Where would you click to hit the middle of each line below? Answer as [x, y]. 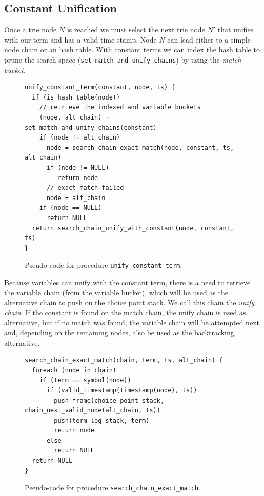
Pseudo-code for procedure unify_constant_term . [104, 265]
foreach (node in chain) [74, 370]
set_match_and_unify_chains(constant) [91, 127]
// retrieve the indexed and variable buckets [120, 107]
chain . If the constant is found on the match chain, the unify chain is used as [125, 312]
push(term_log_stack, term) [102, 420]
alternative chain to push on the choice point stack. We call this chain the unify [129, 302]
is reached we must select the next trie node [136, 29]
